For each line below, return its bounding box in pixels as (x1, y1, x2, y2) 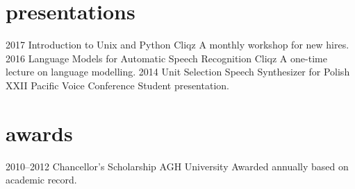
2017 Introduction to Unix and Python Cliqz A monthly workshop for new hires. (6, 37, 349, 52)
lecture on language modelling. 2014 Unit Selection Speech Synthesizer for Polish (6, 64, 350, 79)
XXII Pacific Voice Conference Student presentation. (6, 78, 229, 92)
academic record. (6, 172, 77, 187)
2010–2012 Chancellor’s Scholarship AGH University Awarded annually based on (6, 159, 349, 173)
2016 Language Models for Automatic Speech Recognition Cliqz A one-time (6, 51, 327, 65)
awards (6, 118, 73, 147)
